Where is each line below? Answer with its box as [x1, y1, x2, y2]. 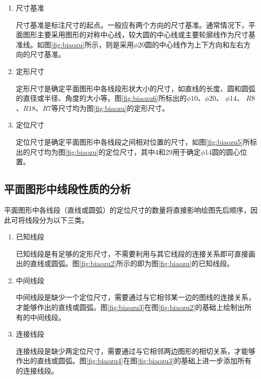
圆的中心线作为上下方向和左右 [145, 39, 244, 49]
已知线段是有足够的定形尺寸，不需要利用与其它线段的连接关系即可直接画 [16, 248, 255, 259]
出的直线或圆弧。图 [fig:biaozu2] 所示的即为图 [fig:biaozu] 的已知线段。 [16, 258, 234, 269]
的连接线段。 [16, 365, 58, 376]
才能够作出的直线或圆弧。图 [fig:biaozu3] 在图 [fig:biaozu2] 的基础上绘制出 [16, 302, 245, 312]
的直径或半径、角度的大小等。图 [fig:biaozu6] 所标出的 [16, 93, 187, 103]
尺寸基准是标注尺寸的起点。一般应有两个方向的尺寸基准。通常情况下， [16, 19, 248, 30]
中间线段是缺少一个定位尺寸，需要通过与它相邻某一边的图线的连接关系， [16, 292, 255, 302]
